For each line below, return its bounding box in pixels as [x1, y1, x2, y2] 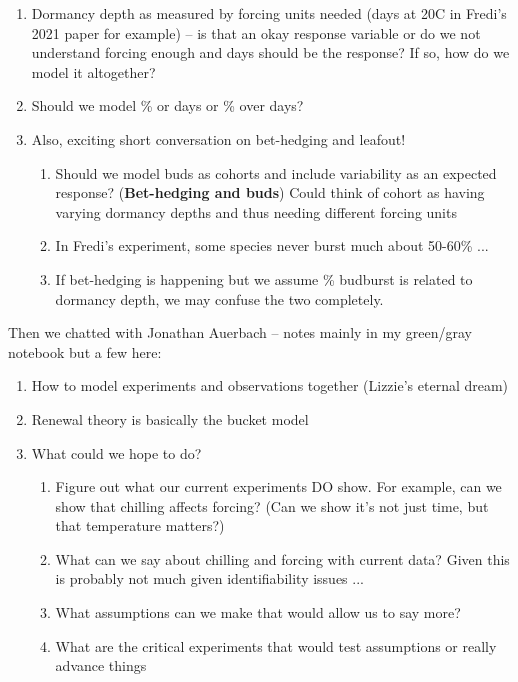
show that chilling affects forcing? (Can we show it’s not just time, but [55, 495, 489, 516]
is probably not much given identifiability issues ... [55, 568, 364, 589]
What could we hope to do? [31, 442, 202, 463]
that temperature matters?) [55, 515, 225, 536]
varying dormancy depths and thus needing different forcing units [55, 201, 457, 222]
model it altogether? [31, 61, 156, 82]
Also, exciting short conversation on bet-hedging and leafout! [31, 128, 406, 149]
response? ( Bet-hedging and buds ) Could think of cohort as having [55, 182, 485, 203]
